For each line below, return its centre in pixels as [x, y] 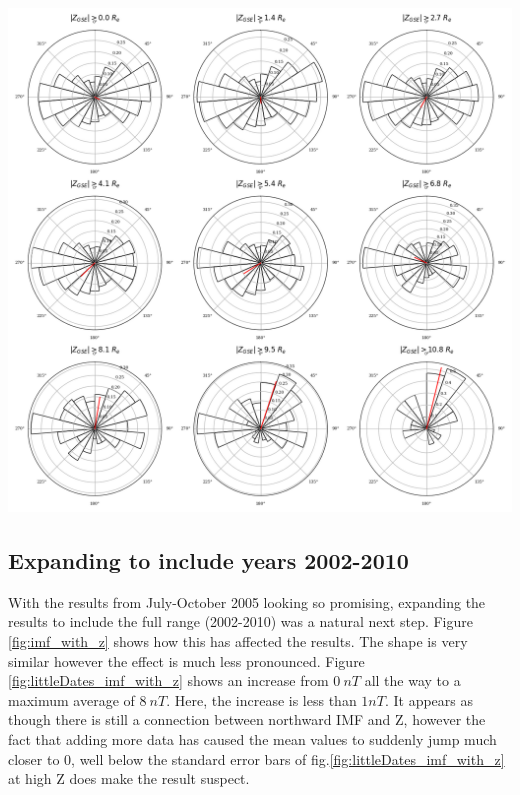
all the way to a [412, 680]
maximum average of [71, 699]
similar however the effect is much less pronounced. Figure [186, 660]
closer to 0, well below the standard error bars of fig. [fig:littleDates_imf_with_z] [256, 758]
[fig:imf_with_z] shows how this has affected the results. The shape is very [238, 640]
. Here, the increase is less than [261, 699]
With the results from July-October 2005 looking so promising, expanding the [247, 601]
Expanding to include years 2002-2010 [208, 559]
